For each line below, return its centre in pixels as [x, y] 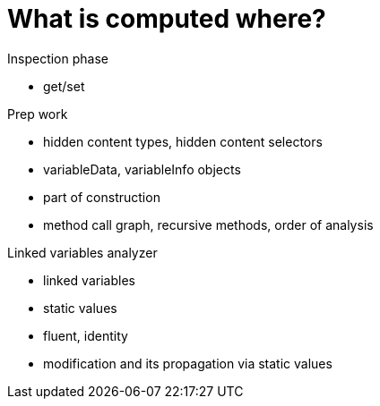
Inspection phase [58, 58]
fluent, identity [86, 335]
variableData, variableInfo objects [142, 169]
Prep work [38, 114]
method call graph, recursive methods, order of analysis [208, 224]
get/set [64, 86]
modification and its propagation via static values [188, 363]
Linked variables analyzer [82, 252]
